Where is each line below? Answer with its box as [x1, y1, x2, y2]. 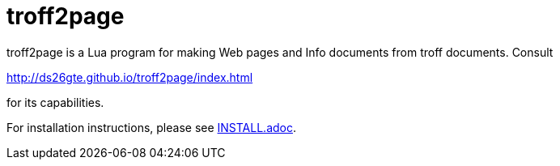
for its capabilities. [6, 95, 104, 109]
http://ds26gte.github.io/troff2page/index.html [6, 70, 253, 84]
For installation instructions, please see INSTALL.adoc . [6, 120, 296, 134]
